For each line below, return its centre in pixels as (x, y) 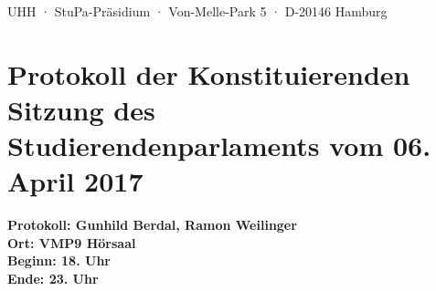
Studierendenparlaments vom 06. (219, 145)
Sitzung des (81, 109)
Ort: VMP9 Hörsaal (72, 242)
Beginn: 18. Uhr (59, 260)
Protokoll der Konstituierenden (209, 73)
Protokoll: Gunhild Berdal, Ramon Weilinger (152, 225)
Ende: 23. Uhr (53, 279)
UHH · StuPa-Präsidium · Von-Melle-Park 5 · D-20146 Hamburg (197, 11)
